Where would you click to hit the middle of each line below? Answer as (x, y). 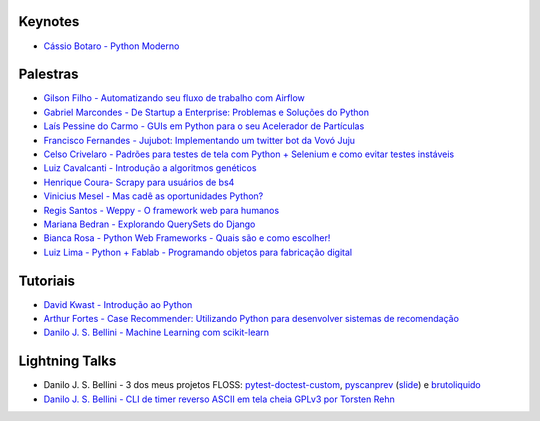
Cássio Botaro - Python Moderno (111, 46)
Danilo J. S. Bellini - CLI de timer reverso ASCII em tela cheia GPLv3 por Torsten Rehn (219, 399)
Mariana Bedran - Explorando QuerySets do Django (149, 224)
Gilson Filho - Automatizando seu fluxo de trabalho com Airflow (174, 98)
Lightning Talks (67, 361)
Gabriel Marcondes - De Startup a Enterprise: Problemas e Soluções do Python (206, 112)
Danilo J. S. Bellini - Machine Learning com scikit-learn (156, 332)
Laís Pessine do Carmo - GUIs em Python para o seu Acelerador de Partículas (204, 126)
